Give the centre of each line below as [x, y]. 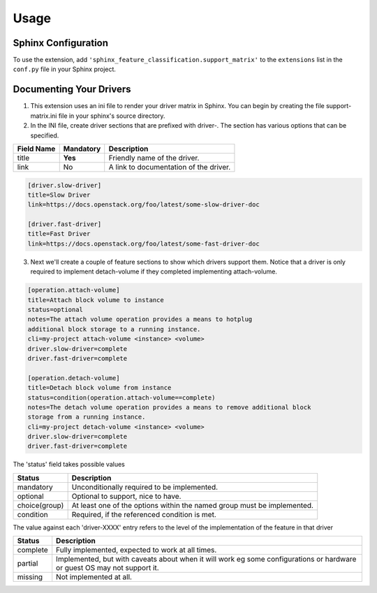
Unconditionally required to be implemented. [145, 487]
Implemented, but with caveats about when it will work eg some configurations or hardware [206, 560]
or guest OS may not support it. [108, 568]
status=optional [56, 309]
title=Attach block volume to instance [96, 300]
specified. [45, 135]
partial [28, 564]
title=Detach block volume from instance [99, 388]
